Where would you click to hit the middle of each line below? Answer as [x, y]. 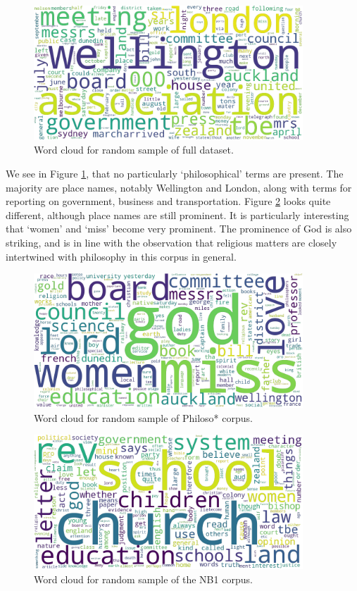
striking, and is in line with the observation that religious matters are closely [171, 242]
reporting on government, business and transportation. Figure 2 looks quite [168, 201]
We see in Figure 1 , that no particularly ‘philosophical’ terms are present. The [175, 173]
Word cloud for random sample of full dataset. [134, 150]
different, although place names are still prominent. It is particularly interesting [177, 214]
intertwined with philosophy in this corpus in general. [121, 256]
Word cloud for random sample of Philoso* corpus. [143, 417]
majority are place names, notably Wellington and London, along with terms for [179, 187]
